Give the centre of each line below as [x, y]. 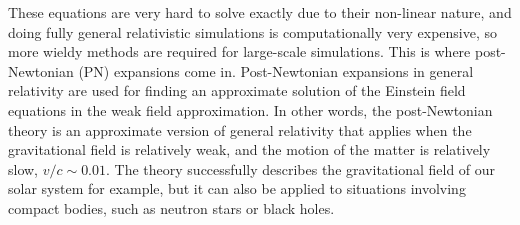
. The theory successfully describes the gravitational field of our [301, 168]
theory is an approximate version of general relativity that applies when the [240, 129]
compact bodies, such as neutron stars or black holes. [171, 207]
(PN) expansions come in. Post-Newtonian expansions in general [276, 70]
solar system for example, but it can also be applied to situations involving [237, 188]
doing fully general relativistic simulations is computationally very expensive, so [253, 31]
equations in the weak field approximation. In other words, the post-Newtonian [250, 109]
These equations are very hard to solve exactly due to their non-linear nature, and [260, 12]
